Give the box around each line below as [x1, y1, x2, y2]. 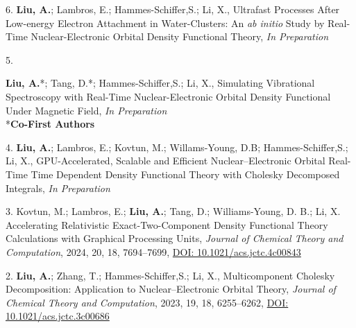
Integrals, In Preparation [6, 180, 110, 195]
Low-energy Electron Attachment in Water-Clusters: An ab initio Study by [6, 15, 325, 30]
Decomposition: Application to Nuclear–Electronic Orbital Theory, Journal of [6, 282, 336, 296]
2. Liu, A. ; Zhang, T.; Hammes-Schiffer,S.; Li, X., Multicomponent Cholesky [6, 268, 335, 282]
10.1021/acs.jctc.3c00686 [6, 309, 110, 323]
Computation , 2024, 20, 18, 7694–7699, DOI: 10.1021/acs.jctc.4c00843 [6, 244, 301, 259]
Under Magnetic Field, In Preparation [6, 103, 167, 117]
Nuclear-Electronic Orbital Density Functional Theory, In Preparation [31, 29, 329, 44]
